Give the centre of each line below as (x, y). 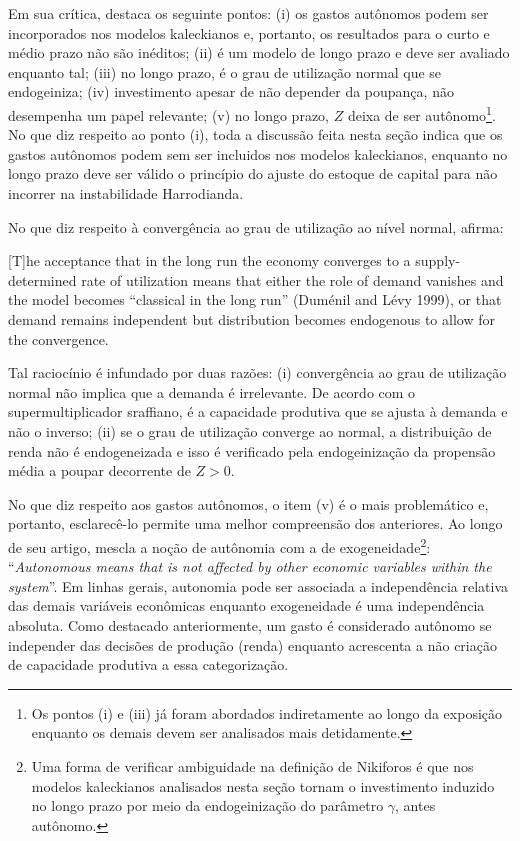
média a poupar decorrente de (99, 470)
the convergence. (58, 338)
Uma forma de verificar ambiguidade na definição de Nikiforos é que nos (252, 765)
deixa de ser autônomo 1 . (421, 113)
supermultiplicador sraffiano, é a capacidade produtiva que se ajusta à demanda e (258, 411)
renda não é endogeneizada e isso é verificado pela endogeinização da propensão (252, 450)
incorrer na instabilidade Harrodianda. (126, 193)
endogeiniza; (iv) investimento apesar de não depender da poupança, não (231, 91)
